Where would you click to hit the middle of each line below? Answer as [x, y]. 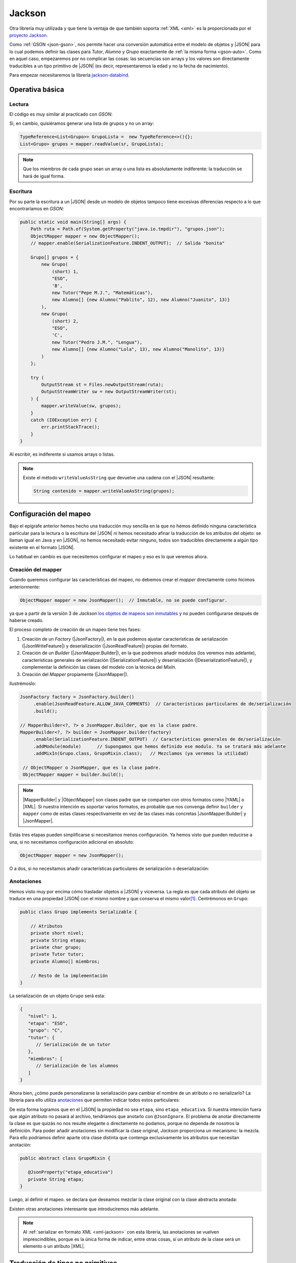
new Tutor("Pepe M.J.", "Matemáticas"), [102, 293]
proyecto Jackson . [28, 35]
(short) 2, [65, 321]
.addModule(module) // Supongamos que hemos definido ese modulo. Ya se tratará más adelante [159, 746]
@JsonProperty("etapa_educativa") [71, 1172]
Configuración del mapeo [50, 514]
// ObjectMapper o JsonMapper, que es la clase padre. [92, 767]
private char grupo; [56, 948]
